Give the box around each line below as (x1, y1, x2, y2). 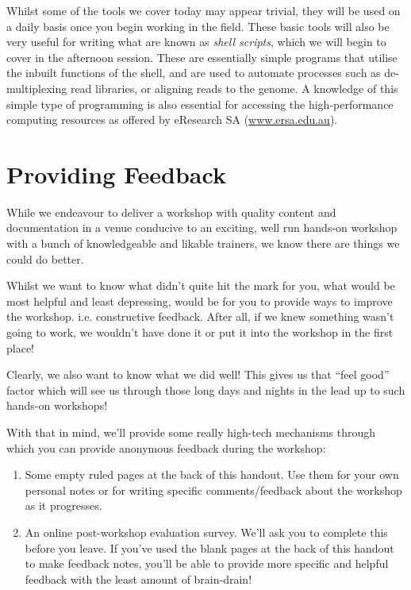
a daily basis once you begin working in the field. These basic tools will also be (6, 17, 390, 34)
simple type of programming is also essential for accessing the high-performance (6, 95, 394, 112)
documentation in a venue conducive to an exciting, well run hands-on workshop (6, 219, 398, 236)
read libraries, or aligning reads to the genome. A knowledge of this (70, 79, 398, 96)
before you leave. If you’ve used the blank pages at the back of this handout (25, 539, 394, 556)
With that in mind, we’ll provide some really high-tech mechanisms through (6, 424, 376, 440)
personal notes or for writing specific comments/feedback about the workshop (25, 481, 402, 498)
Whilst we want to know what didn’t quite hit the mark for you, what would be (6, 277, 395, 294)
